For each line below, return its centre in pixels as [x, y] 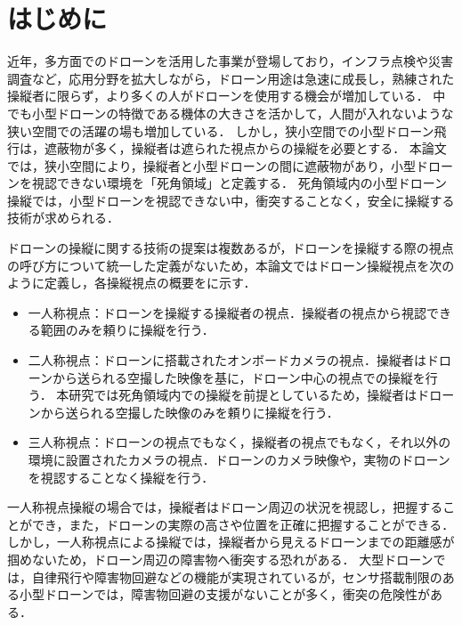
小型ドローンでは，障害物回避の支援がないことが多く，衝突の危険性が [224, 594]
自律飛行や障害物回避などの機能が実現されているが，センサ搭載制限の [237, 576]
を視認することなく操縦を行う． [121, 477]
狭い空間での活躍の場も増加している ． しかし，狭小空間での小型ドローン [221, 130]
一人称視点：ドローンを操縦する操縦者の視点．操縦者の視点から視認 [227, 312]
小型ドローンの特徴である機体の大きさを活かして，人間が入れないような [243, 113]
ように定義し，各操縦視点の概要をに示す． [132, 283]
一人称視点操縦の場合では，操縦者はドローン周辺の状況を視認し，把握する [225, 507]
